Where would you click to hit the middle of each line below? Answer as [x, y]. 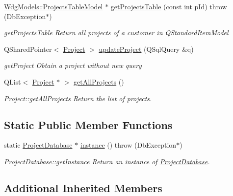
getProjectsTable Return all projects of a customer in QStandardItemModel [116, 33]
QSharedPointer [28, 49]
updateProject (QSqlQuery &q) [146, 49]
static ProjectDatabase [38, 145]
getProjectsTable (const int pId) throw [169, 6]
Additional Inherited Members [83, 187]
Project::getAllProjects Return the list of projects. [78, 98]
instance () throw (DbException [128, 145]
